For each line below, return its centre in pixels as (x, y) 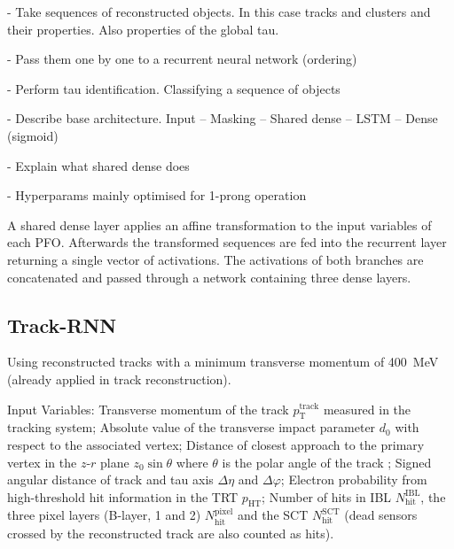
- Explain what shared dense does (98, 165)
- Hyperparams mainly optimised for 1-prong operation (157, 195)
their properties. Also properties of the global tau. (143, 29)
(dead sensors (381, 515)
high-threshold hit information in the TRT (123, 496)
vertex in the (42, 462)
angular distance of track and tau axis (110, 479)
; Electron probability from (354, 479)
